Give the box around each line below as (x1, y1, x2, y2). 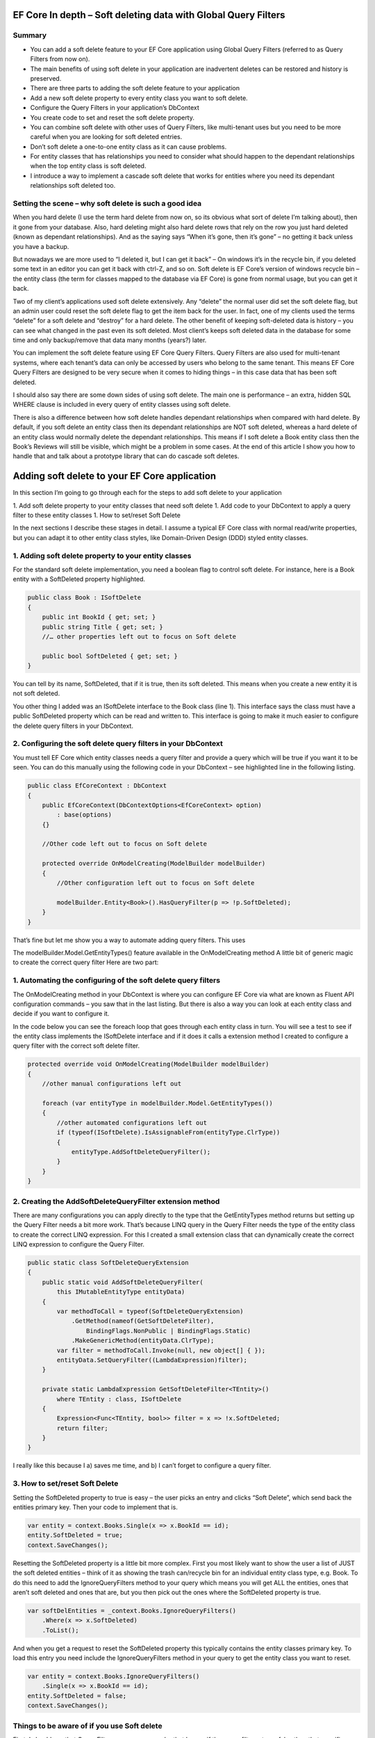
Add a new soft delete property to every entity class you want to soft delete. (30, 94, 248, 102)
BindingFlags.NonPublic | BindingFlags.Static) (85, 1326, 251, 1335)
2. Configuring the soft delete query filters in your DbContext (12, 739, 224, 749)
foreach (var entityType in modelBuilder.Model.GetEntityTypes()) (42, 1099, 274, 1107)
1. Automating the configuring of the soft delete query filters (12, 975, 221, 985)
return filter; (56, 1424, 109, 1432)
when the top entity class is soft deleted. (30, 162, 147, 170)
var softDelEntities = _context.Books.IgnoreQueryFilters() (27, 1607, 237, 1614)
